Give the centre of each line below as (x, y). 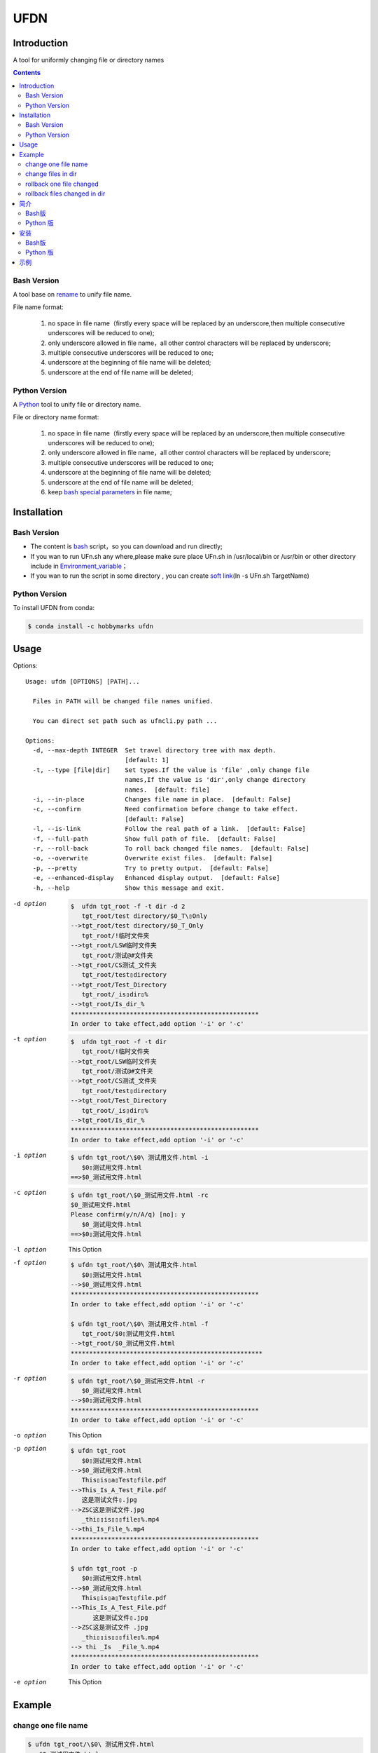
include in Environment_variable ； (79, 566)
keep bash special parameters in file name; (110, 492)
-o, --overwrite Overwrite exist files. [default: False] (153, 858)
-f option (30, 1263)
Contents (27, 73)
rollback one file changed (62, 184)
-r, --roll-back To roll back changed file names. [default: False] (171, 848)
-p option (30, 1448)
